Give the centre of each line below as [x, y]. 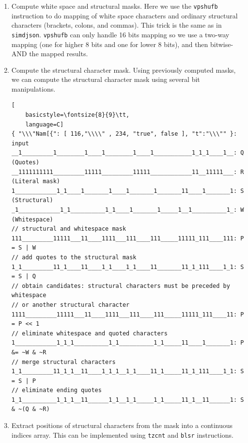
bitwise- [222, 44]
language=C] [45, 124]
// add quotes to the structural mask [74, 257]
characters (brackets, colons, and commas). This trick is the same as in [116, 25]
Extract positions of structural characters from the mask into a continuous [122, 425]
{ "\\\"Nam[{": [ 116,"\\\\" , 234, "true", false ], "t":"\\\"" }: [124, 134]
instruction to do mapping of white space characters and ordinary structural [124, 15]
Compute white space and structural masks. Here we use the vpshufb [115, 6]
